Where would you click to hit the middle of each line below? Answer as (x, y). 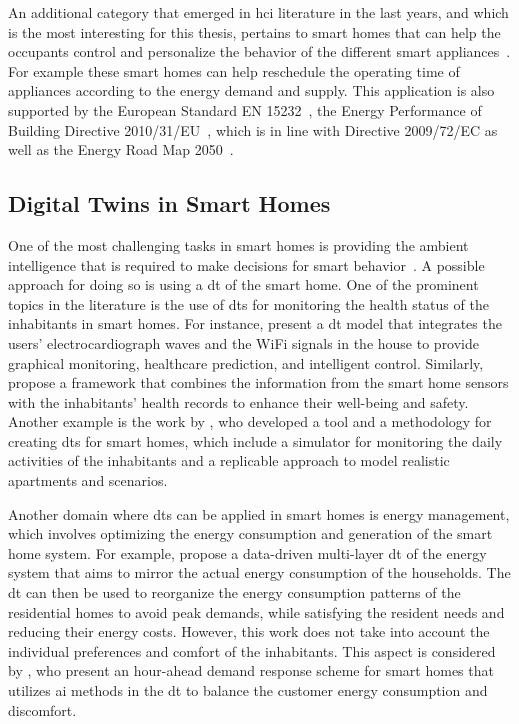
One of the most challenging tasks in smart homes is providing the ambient (238, 244)
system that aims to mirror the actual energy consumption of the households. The (259, 572)
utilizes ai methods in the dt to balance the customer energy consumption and (248, 690)
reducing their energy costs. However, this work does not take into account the (249, 631)
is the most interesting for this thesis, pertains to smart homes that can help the (254, 31)
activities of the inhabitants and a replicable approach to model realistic (229, 460)
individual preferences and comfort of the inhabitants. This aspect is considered (252, 650)
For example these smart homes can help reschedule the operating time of (234, 70)
